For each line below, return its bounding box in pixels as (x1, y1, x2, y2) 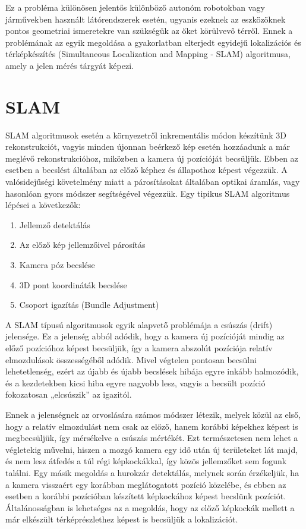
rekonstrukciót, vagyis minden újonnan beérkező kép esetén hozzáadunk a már (5, 140, 291, 153)
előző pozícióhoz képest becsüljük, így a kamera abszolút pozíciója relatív (5, 342, 273, 354)
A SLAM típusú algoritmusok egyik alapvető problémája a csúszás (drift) (5, 318, 273, 330)
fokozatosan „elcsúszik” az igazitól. (5, 388, 132, 401)
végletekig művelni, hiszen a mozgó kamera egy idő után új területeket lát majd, (5, 443, 298, 455)
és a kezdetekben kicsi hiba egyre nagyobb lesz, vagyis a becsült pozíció (5, 376, 266, 389)
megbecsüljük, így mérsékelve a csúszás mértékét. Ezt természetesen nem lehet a (5, 432, 298, 444)
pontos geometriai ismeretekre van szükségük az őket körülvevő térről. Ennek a (5, 24, 293, 37)
